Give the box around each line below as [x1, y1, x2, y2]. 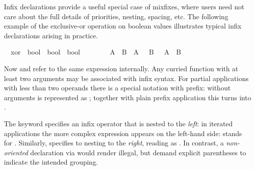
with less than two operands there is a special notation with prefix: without [4, 83, 231, 93]
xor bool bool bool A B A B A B [10, 47, 181, 57]
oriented [4, 147, 28, 157]
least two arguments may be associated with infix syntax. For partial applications [4, 73, 249, 83]
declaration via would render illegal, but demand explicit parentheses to [30, 147, 246, 157]
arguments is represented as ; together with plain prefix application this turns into [4, 92, 251, 102]
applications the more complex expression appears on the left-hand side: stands [4, 128, 242, 138]
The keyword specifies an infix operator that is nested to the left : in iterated [4, 118, 233, 128]
